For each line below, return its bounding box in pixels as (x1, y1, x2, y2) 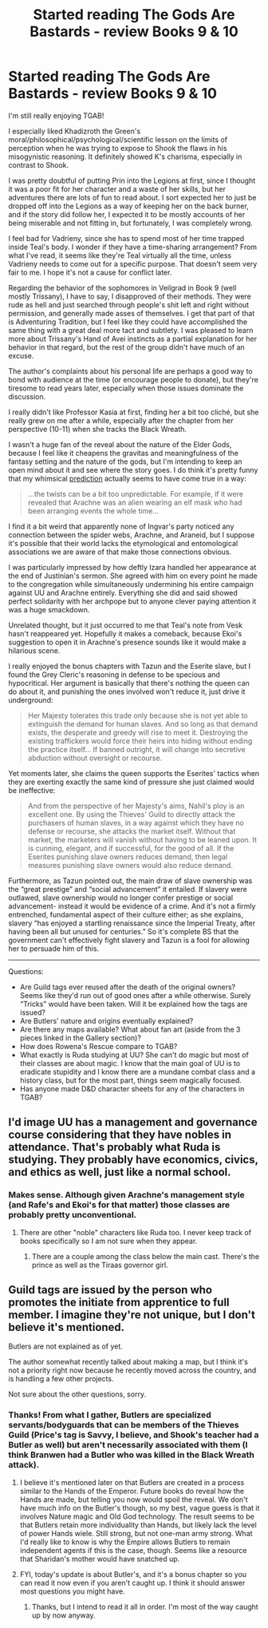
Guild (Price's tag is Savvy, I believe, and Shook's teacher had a (8, 1429, 259, 1440)
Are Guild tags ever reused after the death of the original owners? (19, 982, 236, 992)
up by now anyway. (31, 1610, 96, 1620)
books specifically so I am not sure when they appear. (19, 1236, 198, 1246)
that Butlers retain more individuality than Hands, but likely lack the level (19, 1519, 257, 1530)
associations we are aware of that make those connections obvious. (8, 547, 232, 557)
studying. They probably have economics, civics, (8, 1153, 258, 1167)
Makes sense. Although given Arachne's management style (8, 1190, 245, 1201)
